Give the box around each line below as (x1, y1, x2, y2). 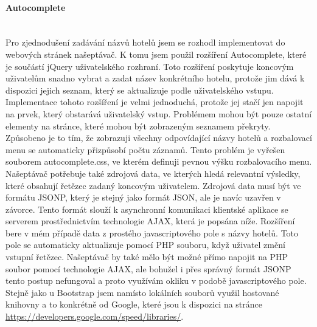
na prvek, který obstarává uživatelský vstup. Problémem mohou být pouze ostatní (5, 107, 312, 120)
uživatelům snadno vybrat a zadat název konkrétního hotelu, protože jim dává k (5, 72, 305, 84)
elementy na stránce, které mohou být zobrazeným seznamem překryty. (5, 119, 271, 132)
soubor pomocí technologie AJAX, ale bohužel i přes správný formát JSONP (5, 262, 291, 275)
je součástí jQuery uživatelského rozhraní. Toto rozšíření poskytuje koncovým (5, 60, 294, 72)
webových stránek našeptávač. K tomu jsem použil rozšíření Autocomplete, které (5, 47, 307, 60)
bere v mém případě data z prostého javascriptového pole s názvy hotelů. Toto (5, 226, 299, 239)
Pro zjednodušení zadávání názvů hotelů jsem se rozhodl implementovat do (5, 36, 285, 49)
